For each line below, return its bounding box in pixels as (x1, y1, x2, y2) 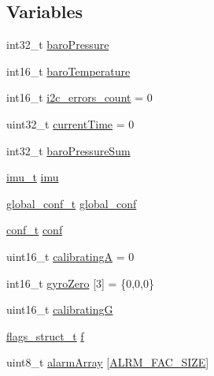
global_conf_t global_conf (6, 195, 137, 211)
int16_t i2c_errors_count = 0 (6, 89, 153, 106)
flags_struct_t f (6, 327, 84, 344)
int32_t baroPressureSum (6, 142, 131, 158)
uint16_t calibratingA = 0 (6, 248, 135, 264)
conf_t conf (6, 222, 63, 238)
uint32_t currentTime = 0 (6, 115, 135, 132)
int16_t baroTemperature (6, 62, 131, 79)
